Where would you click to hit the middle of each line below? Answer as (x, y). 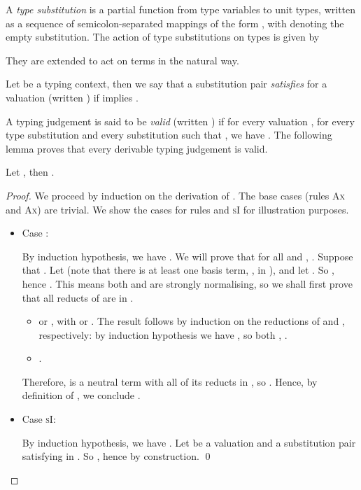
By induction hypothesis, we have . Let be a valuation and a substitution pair (189, 442)
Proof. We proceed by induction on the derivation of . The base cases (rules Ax (176, 195)
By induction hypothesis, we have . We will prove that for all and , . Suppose (187, 256)
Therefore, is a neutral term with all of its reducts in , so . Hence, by (170, 381)
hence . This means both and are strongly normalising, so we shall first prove (187, 283)
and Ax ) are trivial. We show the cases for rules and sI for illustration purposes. (177, 209)
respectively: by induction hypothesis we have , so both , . (163, 334)
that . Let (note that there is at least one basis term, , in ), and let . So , (178, 270)
